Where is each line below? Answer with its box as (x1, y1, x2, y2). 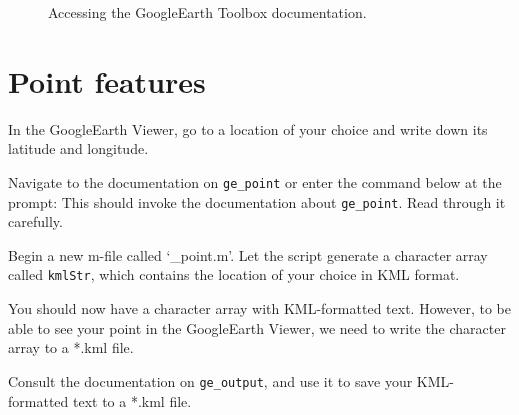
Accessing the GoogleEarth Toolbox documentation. (48, 2, 367, 22)
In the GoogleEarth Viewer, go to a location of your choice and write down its (8, 118, 488, 139)
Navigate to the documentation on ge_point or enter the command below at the (8, 171, 502, 192)
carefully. (8, 211, 63, 232)
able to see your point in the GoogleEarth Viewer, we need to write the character (8, 317, 506, 338)
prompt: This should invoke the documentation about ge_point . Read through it (8, 191, 506, 212)
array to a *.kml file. (8, 337, 134, 358)
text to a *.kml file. (72, 390, 192, 411)
